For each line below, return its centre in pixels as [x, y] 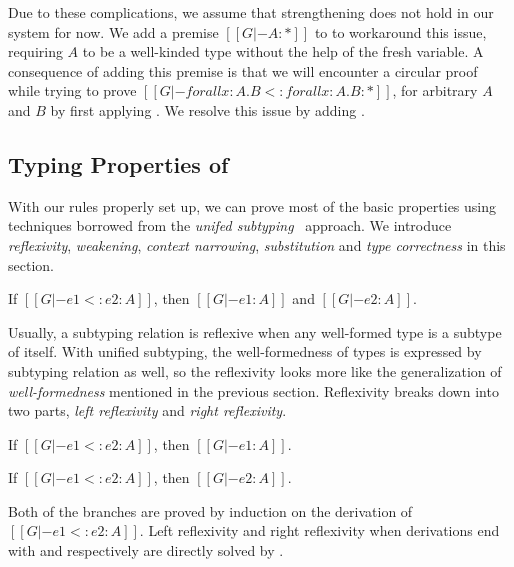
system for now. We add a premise [113, 31]
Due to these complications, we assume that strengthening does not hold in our [251, 12]
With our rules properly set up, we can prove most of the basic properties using [252, 205]
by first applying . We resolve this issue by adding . [207, 109]
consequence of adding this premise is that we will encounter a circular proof [243, 70]
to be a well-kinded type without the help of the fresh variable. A [283, 51]
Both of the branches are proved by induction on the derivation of [210, 510]
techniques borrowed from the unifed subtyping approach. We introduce [230, 225]
